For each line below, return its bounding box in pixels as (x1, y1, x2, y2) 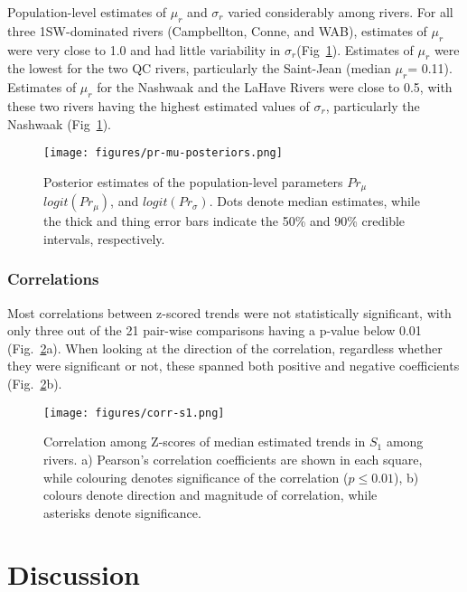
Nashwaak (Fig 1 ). (7, 114, 112, 133)
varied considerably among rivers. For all (228, 3, 453, 21)
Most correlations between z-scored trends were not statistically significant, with (7, 303, 452, 322)
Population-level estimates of (7, 3, 167, 21)
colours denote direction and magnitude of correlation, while (43, 485, 378, 504)
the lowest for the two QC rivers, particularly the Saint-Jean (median (7, 59, 391, 78)
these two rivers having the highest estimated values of (7, 96, 310, 115)
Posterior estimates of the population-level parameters (43, 172, 343, 191)
